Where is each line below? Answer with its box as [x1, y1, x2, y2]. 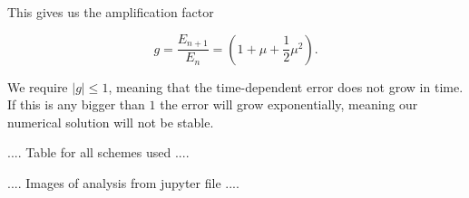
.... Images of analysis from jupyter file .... [7, 173, 239, 192]
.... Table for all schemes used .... [7, 143, 190, 162]
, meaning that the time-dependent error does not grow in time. [108, 77, 464, 96]
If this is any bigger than [7, 95, 145, 114]
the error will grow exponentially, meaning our [160, 95, 418, 114]
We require [7, 77, 68, 96]
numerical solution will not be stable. [7, 112, 214, 131]
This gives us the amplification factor [7, 3, 214, 21]
